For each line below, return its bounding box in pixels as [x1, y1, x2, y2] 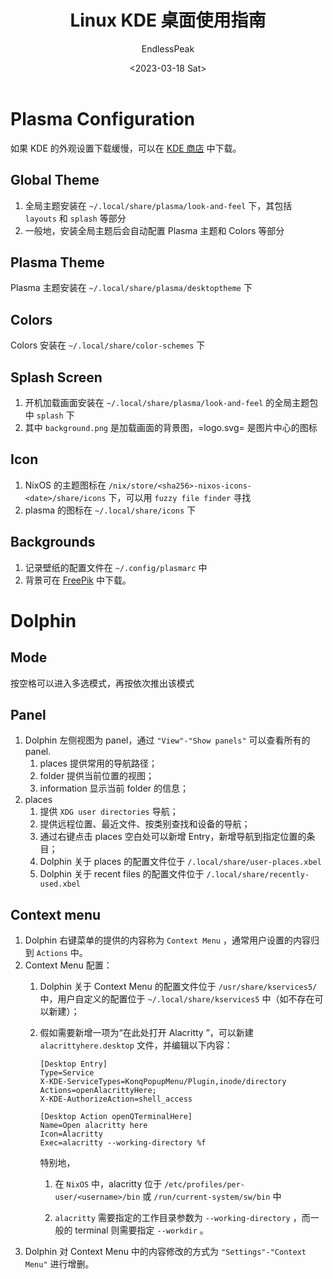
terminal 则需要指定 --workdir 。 [74, 1224, 209, 1236]
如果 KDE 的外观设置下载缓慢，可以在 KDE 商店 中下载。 [10, 142, 242, 154]
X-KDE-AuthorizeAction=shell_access [39, 1094, 193, 1105]
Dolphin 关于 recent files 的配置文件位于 [39, 868, 205, 880]
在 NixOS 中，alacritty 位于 [54, 1178, 163, 1190]
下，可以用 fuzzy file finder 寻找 [108, 491, 252, 503]
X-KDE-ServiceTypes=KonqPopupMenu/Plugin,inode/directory [39, 1077, 287, 1087]
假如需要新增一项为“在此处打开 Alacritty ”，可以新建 [39, 1027, 254, 1039]
